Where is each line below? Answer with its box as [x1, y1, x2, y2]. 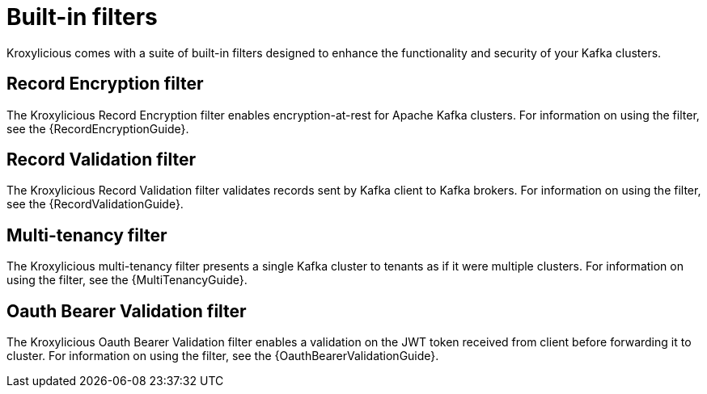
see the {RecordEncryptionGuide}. [6, 121, 189, 136]
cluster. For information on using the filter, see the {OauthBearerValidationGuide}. [6, 349, 439, 363]
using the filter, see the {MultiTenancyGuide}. [6, 273, 248, 287]
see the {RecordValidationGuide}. [6, 197, 184, 212]
